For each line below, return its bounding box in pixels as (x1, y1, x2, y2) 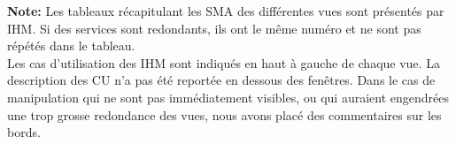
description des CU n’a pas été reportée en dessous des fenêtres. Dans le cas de (7, 71, 436, 89)
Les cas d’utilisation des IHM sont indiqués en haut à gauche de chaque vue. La (7, 53, 440, 72)
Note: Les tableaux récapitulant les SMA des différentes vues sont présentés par (7, 2, 444, 19)
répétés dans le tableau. (7, 36, 135, 55)
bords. (7, 123, 41, 141)
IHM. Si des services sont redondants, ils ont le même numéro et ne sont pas (7, 19, 421, 37)
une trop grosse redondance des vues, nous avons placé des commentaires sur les (7, 105, 442, 124)
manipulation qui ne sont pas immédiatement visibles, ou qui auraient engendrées (7, 87, 450, 106)
